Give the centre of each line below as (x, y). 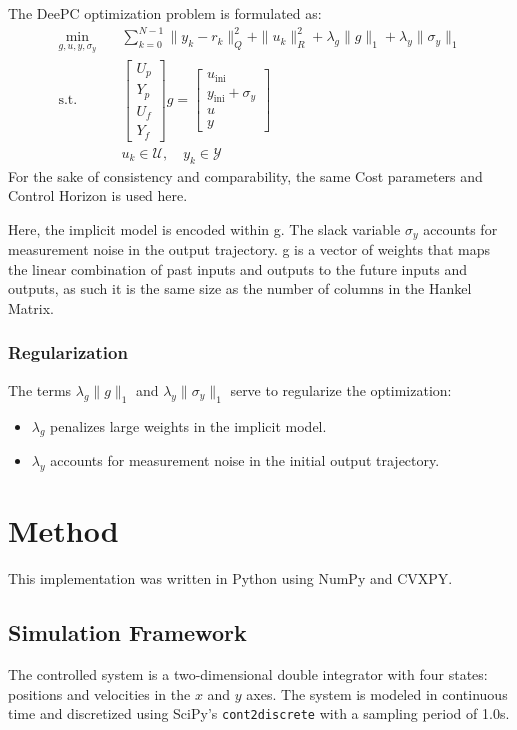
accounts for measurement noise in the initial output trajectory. (245, 460)
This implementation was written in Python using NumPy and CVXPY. (230, 578)
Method (63, 530)
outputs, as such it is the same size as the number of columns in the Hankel (240, 288)
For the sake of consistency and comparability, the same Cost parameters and (245, 175)
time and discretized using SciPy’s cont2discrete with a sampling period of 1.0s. (259, 713)
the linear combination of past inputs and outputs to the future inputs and (237, 268)
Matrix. (31, 307)
